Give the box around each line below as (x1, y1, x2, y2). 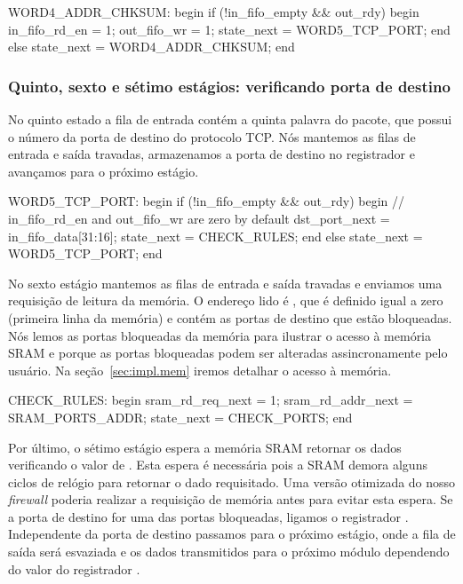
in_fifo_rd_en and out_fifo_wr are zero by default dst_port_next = (8, 209, 390, 227)
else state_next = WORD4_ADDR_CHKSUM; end (8, 37, 295, 56)
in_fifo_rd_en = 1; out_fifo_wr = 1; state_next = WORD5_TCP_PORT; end (8, 20, 451, 38)
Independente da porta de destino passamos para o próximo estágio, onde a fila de (8, 525, 456, 543)
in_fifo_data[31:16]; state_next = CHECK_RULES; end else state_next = (8, 226, 423, 245)
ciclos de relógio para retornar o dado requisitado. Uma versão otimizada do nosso (8, 472, 456, 491)
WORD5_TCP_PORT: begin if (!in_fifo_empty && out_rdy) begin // (8, 192, 404, 210)
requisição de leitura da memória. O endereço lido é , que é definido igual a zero (8, 291, 443, 310)
